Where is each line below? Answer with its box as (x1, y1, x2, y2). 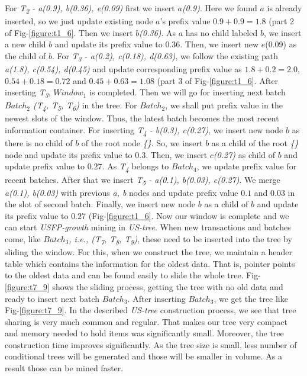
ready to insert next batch (5, 292, 99, 304)
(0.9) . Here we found (182, 2, 257, 14)
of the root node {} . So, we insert (81, 137, 203, 149)
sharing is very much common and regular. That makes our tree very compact (5, 315, 288, 327)
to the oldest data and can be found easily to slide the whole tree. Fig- (5, 269, 261, 281)
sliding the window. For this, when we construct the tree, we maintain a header (5, 246, 292, 258)
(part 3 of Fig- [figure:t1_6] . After (157, 74, 279, 86)
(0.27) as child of (213, 148, 276, 160)
